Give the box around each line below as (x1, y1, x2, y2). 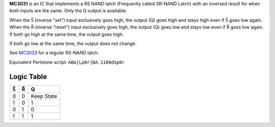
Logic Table (9, 72, 47, 81)
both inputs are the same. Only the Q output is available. (9, 8, 127, 14)
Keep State (31, 93, 58, 100)
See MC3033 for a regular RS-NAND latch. (9, 50, 99, 56)
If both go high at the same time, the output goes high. (9, 31, 124, 37)
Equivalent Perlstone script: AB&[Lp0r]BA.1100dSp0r (9, 59, 125, 65)
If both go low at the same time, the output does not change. (9, 40, 137, 47)
